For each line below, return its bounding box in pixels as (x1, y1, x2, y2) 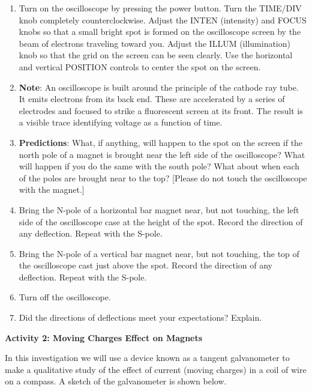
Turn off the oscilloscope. (19, 291, 111, 303)
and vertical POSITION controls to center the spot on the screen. (19, 60, 261, 73)
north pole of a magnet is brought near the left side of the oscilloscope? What (19, 148, 305, 160)
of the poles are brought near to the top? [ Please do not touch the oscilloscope (19, 171, 307, 184)
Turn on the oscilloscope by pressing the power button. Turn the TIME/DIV (19, 2, 302, 14)
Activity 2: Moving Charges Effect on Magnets (5, 331, 203, 344)
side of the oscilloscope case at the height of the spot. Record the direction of (19, 215, 303, 228)
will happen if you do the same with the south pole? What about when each (19, 160, 300, 172)
